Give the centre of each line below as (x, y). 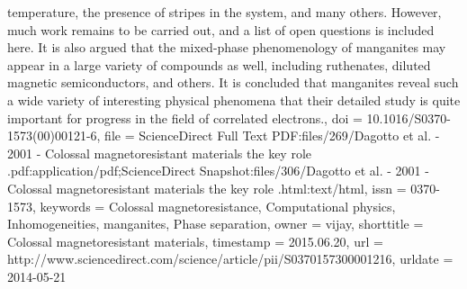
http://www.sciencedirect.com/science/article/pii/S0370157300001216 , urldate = (230, 259)
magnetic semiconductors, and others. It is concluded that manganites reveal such (233, 82)
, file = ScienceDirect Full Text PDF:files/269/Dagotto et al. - (268, 135)
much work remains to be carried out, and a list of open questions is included (221, 29)
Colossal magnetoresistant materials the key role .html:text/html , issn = (207, 188)
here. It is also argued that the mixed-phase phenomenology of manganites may (227, 47)
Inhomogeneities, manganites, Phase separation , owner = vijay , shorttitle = (216, 224)
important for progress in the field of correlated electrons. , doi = (185, 117)
